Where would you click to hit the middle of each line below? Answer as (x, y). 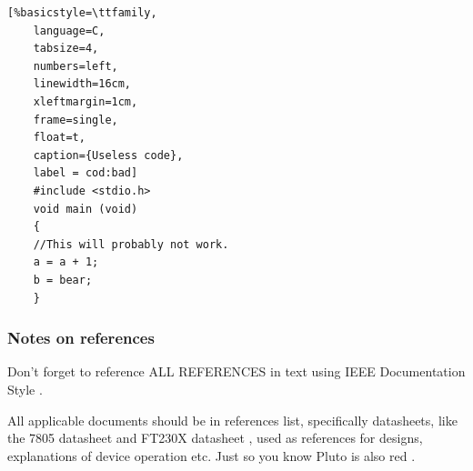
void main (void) (86, 209)
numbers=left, (75, 66)
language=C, (69, 30)
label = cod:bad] (86, 173)
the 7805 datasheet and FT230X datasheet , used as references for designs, (215, 438)
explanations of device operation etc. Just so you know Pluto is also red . (211, 455)
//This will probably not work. (131, 244)
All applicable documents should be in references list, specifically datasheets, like (232, 420)
